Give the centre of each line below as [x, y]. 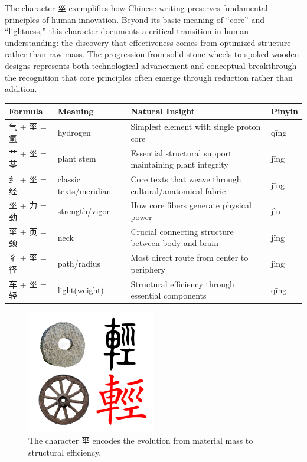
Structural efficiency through [182, 284]
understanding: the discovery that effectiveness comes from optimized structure [148, 42]
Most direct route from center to [190, 258]
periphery [148, 269]
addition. [21, 89]
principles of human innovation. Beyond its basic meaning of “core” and [135, 19]
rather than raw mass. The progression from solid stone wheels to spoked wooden [152, 54]
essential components [169, 295]
